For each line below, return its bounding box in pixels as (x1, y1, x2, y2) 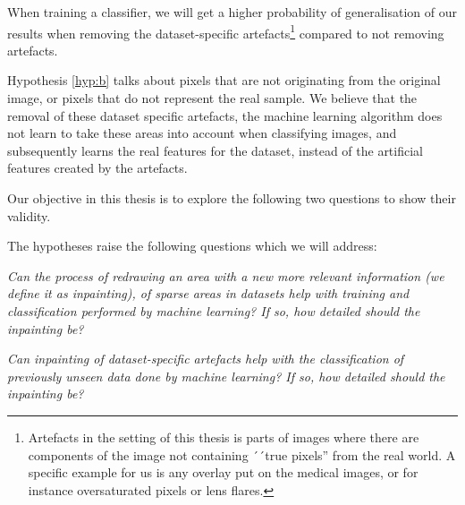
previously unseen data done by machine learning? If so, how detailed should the (7, 366, 445, 385)
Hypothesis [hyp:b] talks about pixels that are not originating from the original (7, 71, 441, 90)
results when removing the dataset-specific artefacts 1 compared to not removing (7, 21, 444, 42)
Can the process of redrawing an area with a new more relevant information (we (7, 266, 444, 285)
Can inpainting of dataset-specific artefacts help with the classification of (7, 349, 404, 368)
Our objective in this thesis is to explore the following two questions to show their (7, 189, 456, 207)
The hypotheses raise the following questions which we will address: (7, 236, 377, 255)
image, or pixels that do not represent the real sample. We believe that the (7, 89, 418, 107)
